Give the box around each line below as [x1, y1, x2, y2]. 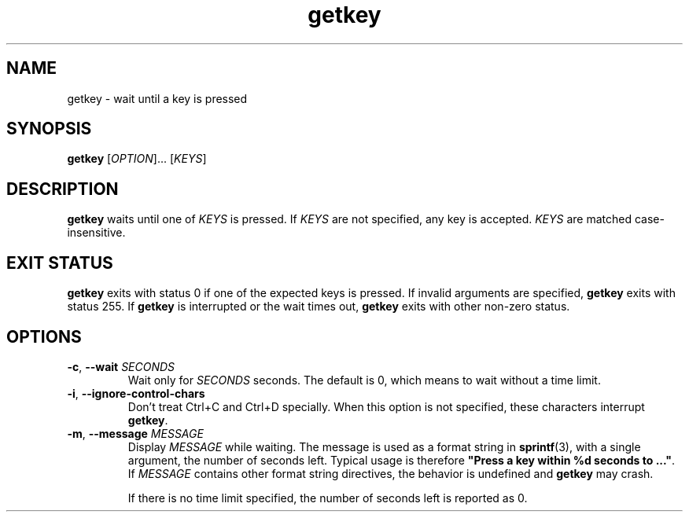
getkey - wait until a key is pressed [67, 91, 248, 105]
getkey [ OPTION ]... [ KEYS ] [67, 152, 207, 166]
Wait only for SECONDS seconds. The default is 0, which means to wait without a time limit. [127, 373, 601, 387]
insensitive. [67, 226, 126, 240]
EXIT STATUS [6, 252, 113, 273]
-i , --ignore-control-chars [67, 386, 205, 400]
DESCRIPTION [6, 178, 119, 199]
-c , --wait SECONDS [67, 359, 175, 373]
